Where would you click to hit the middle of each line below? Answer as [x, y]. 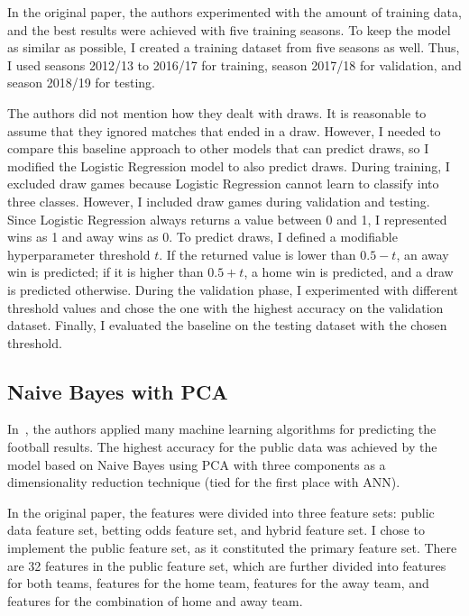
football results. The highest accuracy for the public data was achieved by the [222, 447]
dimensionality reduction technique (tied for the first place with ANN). [204, 482]
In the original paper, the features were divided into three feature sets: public [221, 512]
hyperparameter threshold [79, 254]
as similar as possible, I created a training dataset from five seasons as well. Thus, [234, 47]
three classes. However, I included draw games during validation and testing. [219, 201]
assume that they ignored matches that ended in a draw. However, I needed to [224, 130]
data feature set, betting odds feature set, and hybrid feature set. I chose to [216, 530]
